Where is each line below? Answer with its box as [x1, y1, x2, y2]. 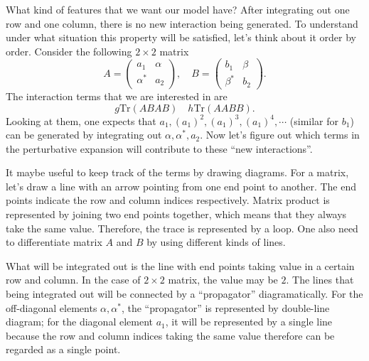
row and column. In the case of [6, 272, 141, 287]
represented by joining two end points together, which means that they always [6, 207, 347, 222]
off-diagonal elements [6, 300, 97, 315]
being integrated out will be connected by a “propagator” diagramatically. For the [6, 286, 363, 301]
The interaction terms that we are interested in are [6, 88, 228, 103]
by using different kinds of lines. [146, 235, 286, 249]
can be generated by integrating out [6, 127, 162, 142]
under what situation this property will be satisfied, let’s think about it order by [6, 30, 356, 45]
